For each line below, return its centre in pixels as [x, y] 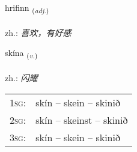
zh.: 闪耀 [21, 78]
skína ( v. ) [21, 53]
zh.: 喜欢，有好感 [38, 32]
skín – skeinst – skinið [82, 120]
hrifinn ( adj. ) [27, 8]
